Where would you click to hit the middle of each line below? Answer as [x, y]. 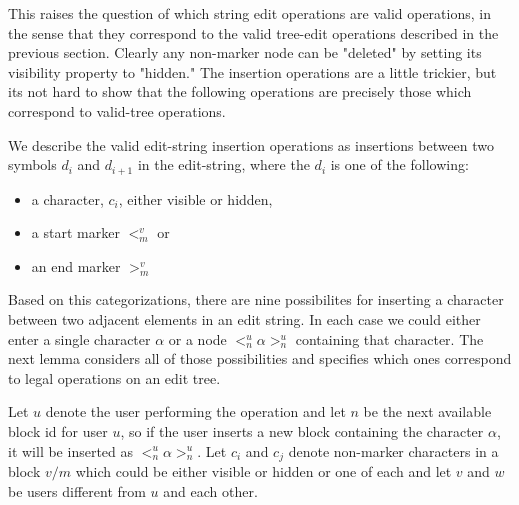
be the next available [427, 411]
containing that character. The [389, 338]
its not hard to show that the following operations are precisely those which [240, 91]
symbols [32, 164]
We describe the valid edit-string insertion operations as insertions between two [251, 144]
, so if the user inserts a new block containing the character [302, 430]
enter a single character [79, 338]
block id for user [58, 430]
